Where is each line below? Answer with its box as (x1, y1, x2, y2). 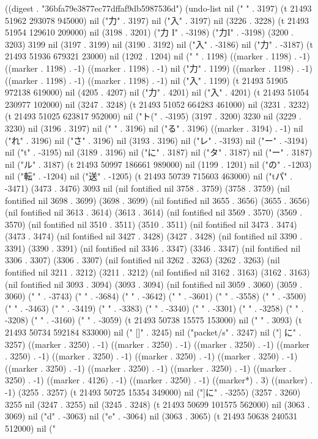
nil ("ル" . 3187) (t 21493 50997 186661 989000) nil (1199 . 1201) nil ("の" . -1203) (5, 157, 312, 170)
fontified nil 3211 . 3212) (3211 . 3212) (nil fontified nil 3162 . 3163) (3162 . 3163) (5, 266, 310, 279)
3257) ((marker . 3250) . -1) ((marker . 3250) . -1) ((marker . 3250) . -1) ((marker (5, 337, 310, 350)
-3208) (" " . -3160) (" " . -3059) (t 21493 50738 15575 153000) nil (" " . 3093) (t (5, 313, 302, 326)
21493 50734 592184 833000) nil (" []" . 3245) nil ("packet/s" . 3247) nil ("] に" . (5, 326, 301, 339)
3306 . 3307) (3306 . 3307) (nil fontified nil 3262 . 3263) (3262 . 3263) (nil (5, 253, 280, 266)
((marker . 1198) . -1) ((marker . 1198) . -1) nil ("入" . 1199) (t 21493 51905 (5, 73, 288, 86)
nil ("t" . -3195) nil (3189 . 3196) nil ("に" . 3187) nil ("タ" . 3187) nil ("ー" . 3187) (5, 146, 312, 159)
